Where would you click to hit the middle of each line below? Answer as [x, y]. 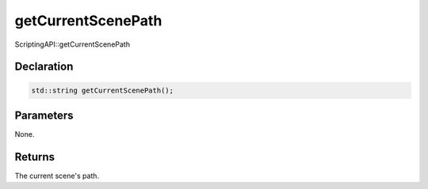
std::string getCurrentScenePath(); [103, 90]
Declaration [44, 67]
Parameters [44, 115]
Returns [35, 157]
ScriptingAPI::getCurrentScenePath [73, 44]
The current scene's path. [57, 176]
